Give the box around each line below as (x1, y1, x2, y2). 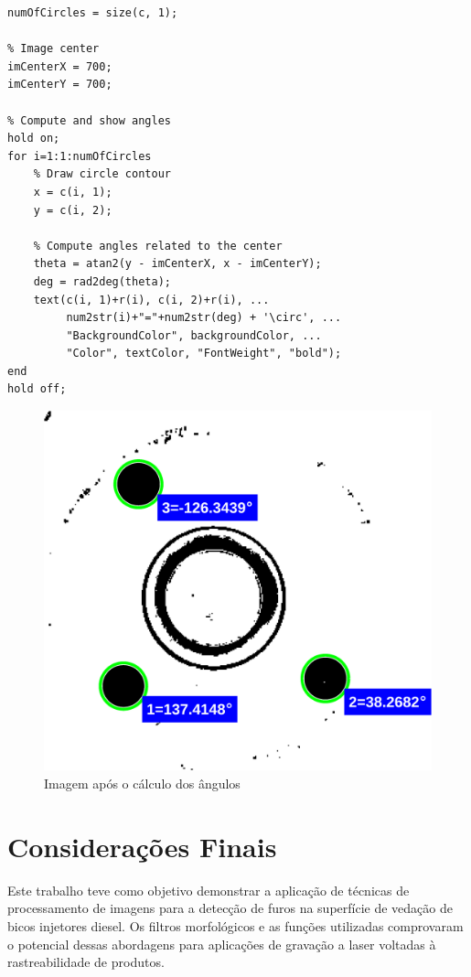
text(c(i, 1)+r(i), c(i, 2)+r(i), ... (33, 293, 270, 306)
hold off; (7, 382, 67, 396)
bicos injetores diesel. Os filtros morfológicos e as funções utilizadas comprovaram (7, 916, 464, 935)
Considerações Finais (7, 827, 277, 864)
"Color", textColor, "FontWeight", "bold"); (66, 347, 342, 360)
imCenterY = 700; (7, 78, 112, 91)
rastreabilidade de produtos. (7, 952, 165, 972)
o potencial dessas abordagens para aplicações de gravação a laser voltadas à (7, 934, 436, 953)
